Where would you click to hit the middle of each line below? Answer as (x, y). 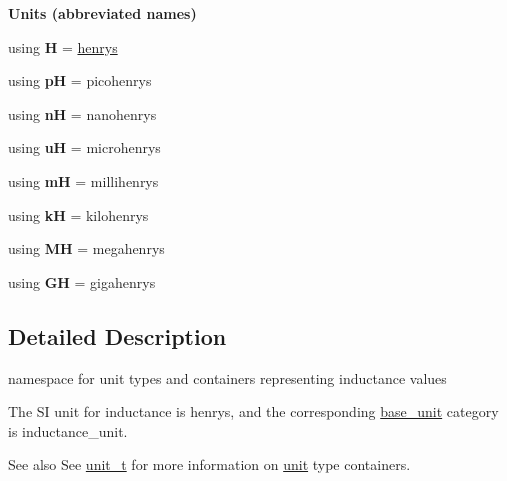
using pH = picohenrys (80, 80)
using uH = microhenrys (84, 147)
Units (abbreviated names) (102, 13)
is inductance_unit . (68, 430)
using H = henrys (63, 46)
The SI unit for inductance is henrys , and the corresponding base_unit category (253, 411)
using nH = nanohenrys (82, 113)
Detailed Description (117, 335)
